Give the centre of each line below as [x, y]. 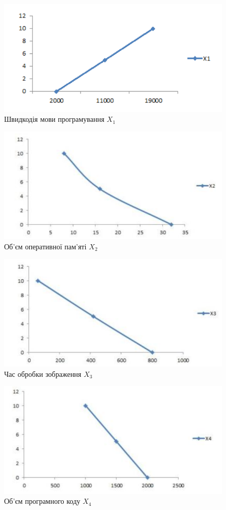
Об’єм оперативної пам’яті [45, 246]
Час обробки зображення [43, 374]
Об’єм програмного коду [42, 501]
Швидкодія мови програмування [54, 119]
